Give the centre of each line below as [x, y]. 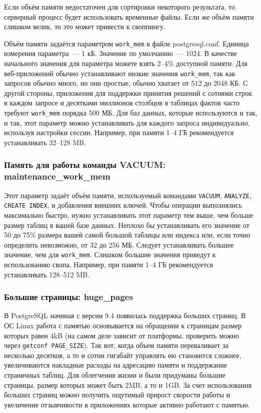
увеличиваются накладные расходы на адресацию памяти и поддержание [116, 365]
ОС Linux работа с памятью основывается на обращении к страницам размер [123, 325]
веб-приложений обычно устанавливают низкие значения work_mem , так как [120, 73]
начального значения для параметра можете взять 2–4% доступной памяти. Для [126, 63]
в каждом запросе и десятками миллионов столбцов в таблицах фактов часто [122, 103]
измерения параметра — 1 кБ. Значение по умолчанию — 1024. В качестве [121, 53]
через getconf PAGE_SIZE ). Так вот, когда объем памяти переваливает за [116, 345]
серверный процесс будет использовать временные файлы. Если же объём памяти [129, 16]
